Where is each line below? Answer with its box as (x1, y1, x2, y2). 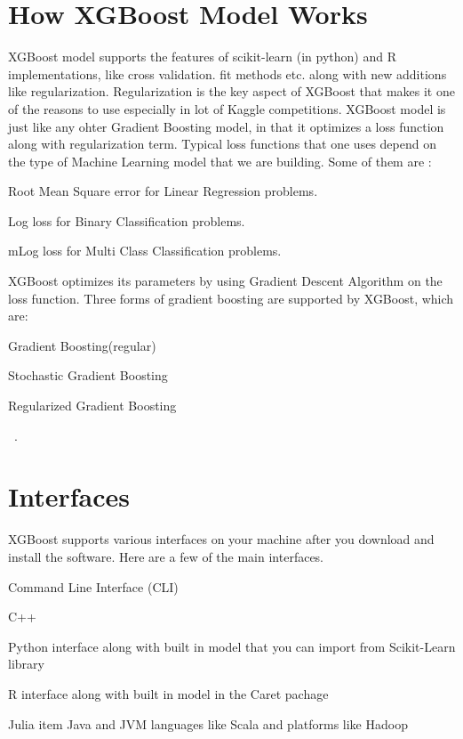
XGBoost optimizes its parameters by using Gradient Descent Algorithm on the (8, 272, 443, 290)
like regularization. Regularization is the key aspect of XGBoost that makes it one (8, 82, 455, 101)
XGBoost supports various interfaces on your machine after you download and (8, 530, 435, 548)
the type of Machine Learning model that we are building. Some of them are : (8, 151, 432, 170)
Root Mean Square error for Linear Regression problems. (8, 182, 318, 200)
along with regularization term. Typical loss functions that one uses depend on (8, 134, 436, 153)
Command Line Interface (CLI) (8, 577, 179, 596)
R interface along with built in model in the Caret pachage (8, 684, 329, 702)
